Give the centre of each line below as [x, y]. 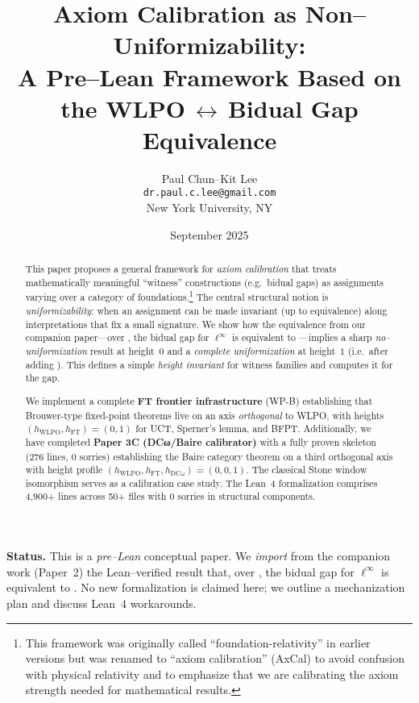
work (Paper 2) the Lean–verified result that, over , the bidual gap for [180, 571]
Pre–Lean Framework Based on [224, 76]
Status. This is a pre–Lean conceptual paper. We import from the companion [199, 556]
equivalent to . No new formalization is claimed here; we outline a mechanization [206, 587]
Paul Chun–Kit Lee [209, 178]
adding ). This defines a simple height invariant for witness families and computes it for [209, 364]
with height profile [64, 470]
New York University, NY [209, 208]
